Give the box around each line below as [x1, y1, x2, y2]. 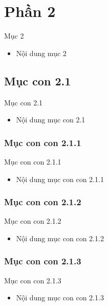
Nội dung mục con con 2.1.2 [16, 232, 104, 243]
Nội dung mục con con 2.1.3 [16, 292, 104, 303]
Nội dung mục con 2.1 [16, 114, 85, 125]
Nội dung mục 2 [16, 47, 67, 58]
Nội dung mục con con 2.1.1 [16, 173, 104, 184]
